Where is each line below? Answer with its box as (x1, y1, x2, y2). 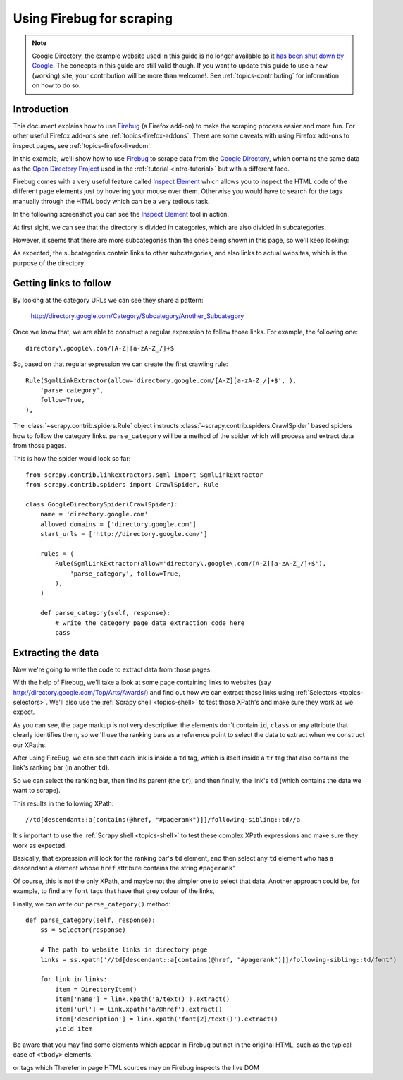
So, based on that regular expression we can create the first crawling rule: (13, 360, 228, 368)
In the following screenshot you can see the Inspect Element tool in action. (13, 210, 229, 219)
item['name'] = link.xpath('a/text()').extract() (55, 995, 230, 1003)
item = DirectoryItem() (55, 985, 137, 993)
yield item (55, 1025, 93, 1033)
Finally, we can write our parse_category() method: (13, 899, 171, 908)
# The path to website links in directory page (39, 946, 208, 954)
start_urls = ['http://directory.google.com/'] (39, 530, 208, 538)
